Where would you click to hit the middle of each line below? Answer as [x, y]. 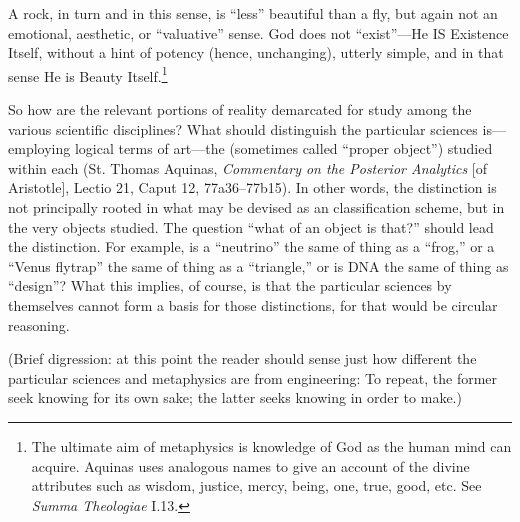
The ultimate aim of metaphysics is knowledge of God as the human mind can [271, 445]
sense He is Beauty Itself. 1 [88, 74]
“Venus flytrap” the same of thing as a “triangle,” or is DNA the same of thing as [258, 265]
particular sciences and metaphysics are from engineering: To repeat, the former [253, 377]
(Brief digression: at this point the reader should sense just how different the [242, 358]
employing [39, 148]
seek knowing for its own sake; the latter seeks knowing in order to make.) [235, 397]
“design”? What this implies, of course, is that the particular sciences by [230, 285]
